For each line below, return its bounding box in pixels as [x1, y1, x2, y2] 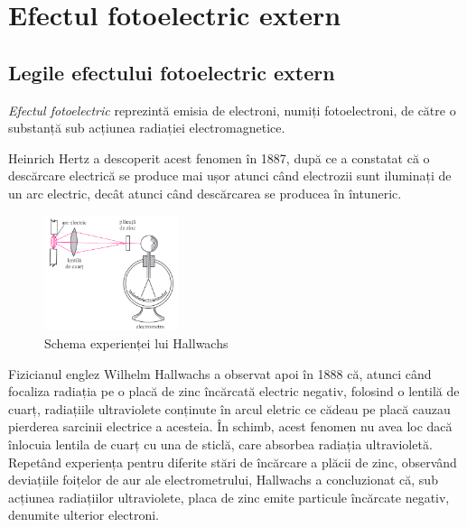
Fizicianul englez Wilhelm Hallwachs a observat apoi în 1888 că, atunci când [8, 364, 432, 383]
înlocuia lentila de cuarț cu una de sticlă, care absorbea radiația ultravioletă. [8, 434, 433, 453]
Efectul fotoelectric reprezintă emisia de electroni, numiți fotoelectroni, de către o [8, 100, 456, 119]
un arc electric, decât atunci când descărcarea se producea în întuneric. [8, 183, 402, 202]
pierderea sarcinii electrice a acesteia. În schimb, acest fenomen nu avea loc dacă [8, 417, 453, 436]
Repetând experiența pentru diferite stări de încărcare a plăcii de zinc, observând [8, 452, 457, 471]
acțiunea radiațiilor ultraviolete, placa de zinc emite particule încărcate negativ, [8, 487, 450, 506]
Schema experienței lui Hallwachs [44, 334, 229, 353]
